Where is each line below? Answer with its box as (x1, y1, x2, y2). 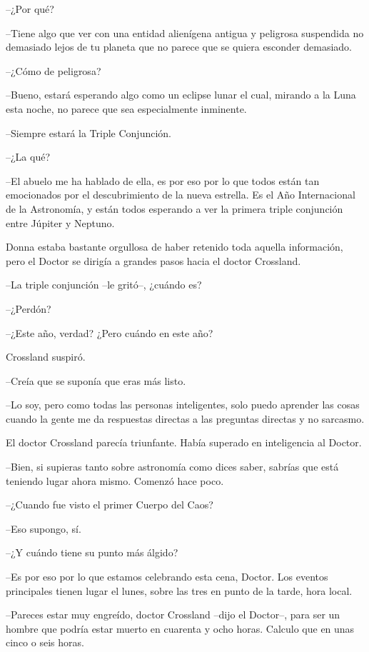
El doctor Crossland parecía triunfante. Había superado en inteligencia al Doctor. (6, 435, 362, 450)
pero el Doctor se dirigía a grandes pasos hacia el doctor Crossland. (6, 253, 301, 268)
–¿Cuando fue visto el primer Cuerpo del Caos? (6, 497, 213, 512)
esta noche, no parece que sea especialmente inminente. (6, 101, 247, 116)
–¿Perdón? (6, 301, 51, 316)
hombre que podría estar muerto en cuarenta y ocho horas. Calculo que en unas (6, 621, 355, 636)
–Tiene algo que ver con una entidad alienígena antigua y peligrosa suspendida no (6, 25, 364, 40)
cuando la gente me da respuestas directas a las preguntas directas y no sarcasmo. (6, 411, 365, 426)
